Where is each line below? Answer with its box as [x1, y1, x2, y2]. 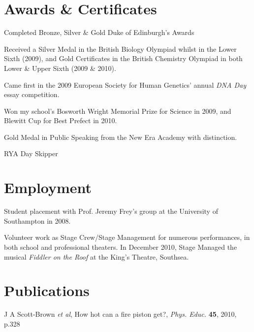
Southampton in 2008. [4, 215, 71, 226]
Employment [4, 177, 92, 198]
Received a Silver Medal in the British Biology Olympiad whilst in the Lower [4, 43, 237, 54]
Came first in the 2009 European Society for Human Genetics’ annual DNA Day [4, 79, 246, 90]
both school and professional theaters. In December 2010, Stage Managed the [4, 241, 237, 252]
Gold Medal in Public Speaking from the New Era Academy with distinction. [4, 132, 237, 142]
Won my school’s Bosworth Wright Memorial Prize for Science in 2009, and [4, 105, 231, 116]
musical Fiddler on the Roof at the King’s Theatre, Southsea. [4, 251, 189, 262]
